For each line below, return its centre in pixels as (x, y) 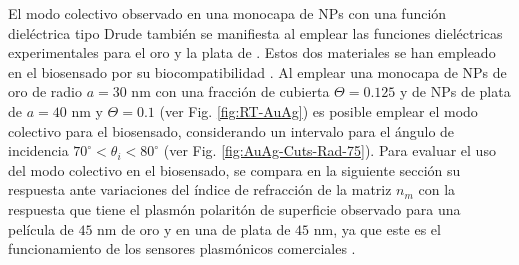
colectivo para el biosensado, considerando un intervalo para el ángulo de (231, 130)
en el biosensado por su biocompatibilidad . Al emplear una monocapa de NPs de (257, 71)
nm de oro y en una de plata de (194, 228)
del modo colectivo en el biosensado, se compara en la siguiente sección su (234, 169)
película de (41, 228)
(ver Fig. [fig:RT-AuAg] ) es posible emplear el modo (318, 110)
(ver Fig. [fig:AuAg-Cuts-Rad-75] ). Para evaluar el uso (329, 150)
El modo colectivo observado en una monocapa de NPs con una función (227, 13)
